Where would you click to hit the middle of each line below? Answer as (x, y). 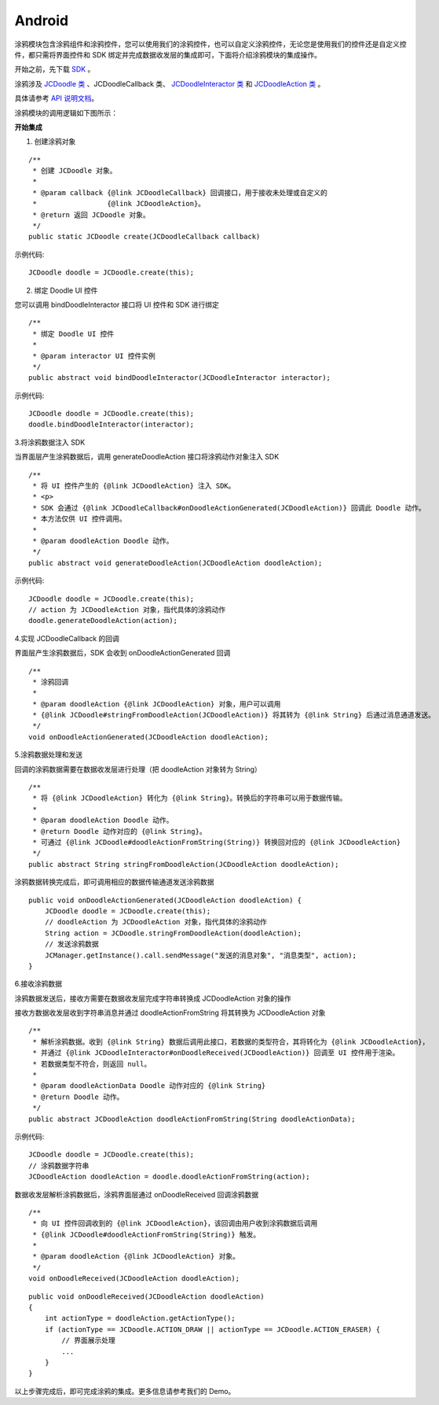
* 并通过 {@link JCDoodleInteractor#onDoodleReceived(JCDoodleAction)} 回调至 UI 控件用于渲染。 (216, 1053)
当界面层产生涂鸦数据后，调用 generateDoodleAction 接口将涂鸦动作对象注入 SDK (147, 457)
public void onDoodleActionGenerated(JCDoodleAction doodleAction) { (165, 900)
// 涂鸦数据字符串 (59, 1165)
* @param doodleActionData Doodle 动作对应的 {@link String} (149, 1086)
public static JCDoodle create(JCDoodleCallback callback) (145, 237)
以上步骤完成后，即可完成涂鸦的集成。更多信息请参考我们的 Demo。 (125, 1391)
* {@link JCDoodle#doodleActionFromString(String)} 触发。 (146, 1234)
